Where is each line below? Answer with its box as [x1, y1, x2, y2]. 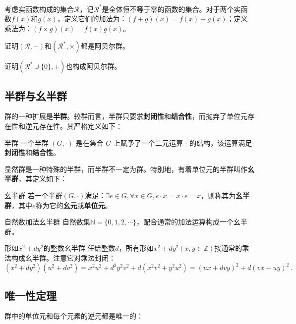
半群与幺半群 [4, 88, 67, 103]
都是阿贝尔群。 [80, 41, 129, 51]
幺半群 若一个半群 [4, 190, 62, 201]
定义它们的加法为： [64, 13, 127, 24]
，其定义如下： [18, 173, 67, 184]
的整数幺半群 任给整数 [43, 243, 116, 253]
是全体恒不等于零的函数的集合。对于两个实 [102, 3, 241, 14]
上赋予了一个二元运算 [113, 137, 183, 148]
